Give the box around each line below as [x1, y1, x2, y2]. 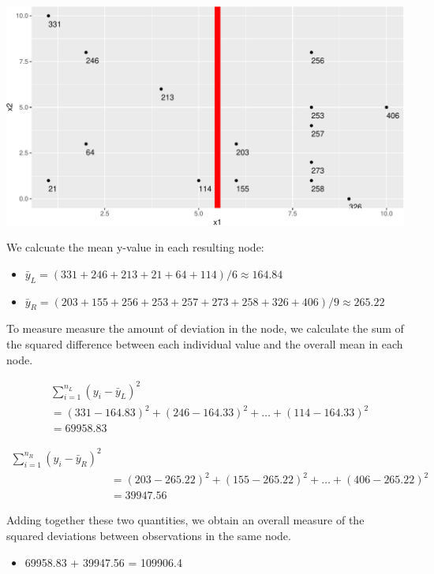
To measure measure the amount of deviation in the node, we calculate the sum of [6, 320, 404, 337]
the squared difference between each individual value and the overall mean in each [6, 335, 403, 352]
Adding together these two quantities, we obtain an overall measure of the [6, 512, 365, 528]
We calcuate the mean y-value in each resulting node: [6, 239, 264, 255]
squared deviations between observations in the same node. [6, 527, 291, 543]
